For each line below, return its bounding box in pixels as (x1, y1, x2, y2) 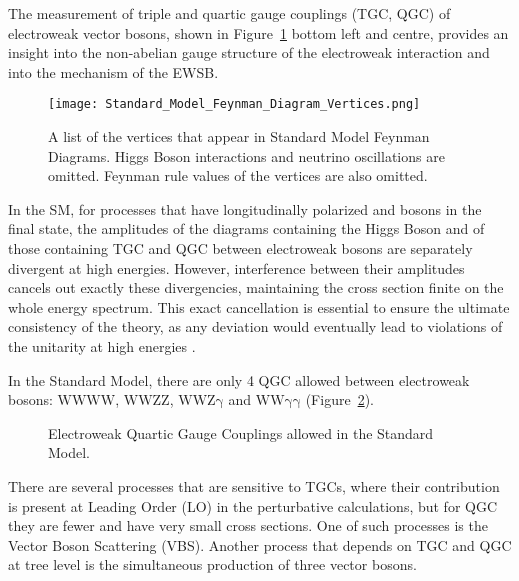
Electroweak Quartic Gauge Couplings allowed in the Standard (48, 422, 434, 443)
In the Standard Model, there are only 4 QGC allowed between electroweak (8, 369, 470, 390)
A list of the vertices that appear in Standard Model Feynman (48, 126, 430, 147)
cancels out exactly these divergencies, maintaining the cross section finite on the (8, 277, 504, 298)
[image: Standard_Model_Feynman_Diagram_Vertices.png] (48, 97, 421, 112)
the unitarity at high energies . (8, 335, 196, 356)
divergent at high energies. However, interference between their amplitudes (8, 257, 465, 278)
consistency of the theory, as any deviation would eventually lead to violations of (8, 316, 503, 337)
